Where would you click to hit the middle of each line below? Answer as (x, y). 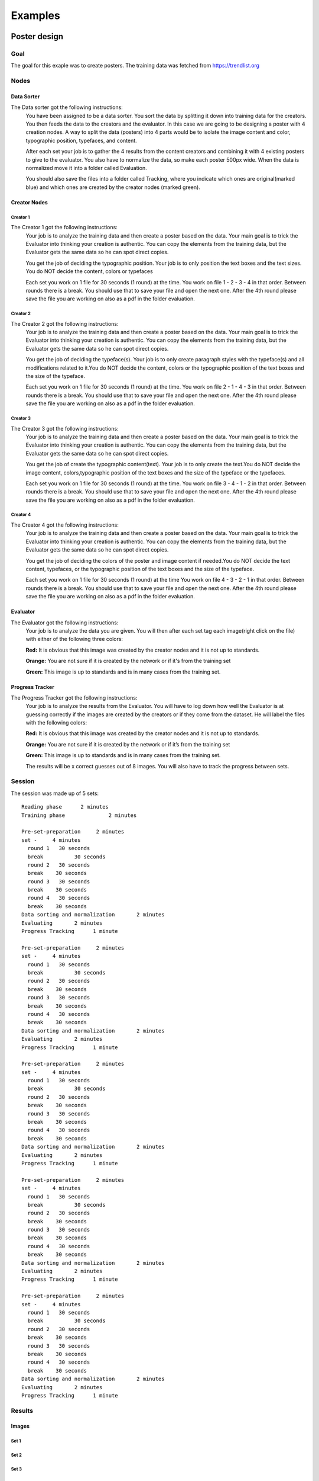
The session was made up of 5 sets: (55, 793)
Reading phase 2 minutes (65, 807)
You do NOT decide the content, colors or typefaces (89, 271)
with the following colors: (56, 723)
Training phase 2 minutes (79, 815)
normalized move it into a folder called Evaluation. (86, 168)
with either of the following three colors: (74, 639)
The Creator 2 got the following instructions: (65, 323)
